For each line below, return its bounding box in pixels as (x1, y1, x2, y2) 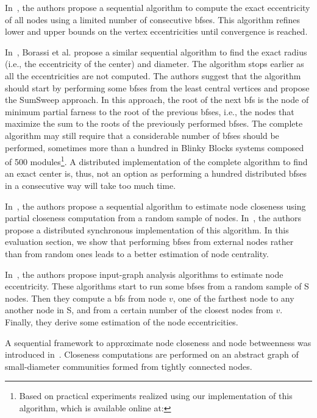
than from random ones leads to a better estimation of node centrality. (5, 247, 269, 260)
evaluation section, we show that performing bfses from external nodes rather (5, 235, 294, 248)
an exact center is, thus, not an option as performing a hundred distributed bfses (5, 167, 307, 180)
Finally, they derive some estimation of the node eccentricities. (5, 315, 238, 328)
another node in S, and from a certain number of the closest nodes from (5, 303, 273, 316)
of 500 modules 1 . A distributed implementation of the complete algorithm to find (5, 154, 308, 168)
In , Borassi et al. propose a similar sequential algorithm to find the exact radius (5, 45, 307, 58)
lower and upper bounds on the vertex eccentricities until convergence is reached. (5, 25, 308, 38)
